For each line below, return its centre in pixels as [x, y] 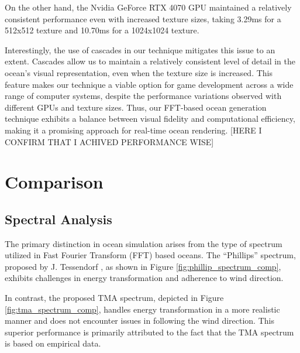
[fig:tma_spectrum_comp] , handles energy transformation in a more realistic [142, 309]
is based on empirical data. [53, 343]
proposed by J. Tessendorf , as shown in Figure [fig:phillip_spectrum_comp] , [143, 266]
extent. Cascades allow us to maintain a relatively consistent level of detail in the [150, 61]
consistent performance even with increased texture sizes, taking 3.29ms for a [143, 18]
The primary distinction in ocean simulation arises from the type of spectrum [144, 243]
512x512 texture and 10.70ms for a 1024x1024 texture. [102, 30]
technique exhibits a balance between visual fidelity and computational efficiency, [150, 119]
